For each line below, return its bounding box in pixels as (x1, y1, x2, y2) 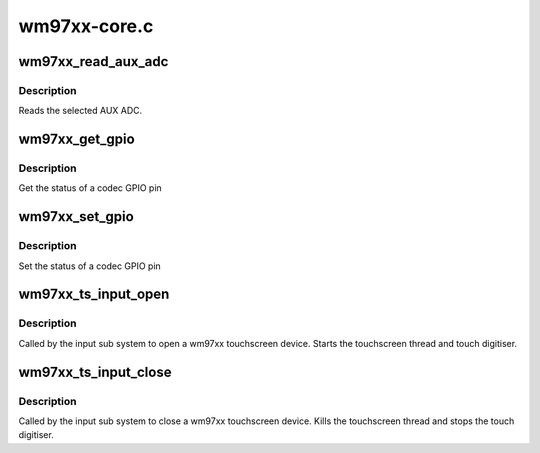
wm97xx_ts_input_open (18, 286, 170, 303)
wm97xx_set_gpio (18, 208, 134, 225)
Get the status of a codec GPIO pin (18, 182, 162, 194)
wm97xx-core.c (18, 15, 154, 37)
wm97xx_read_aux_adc (18, 53, 169, 70)
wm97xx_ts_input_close (18, 363, 172, 380)
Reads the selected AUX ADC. (18, 105, 143, 117)
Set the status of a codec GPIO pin (18, 260, 162, 272)
